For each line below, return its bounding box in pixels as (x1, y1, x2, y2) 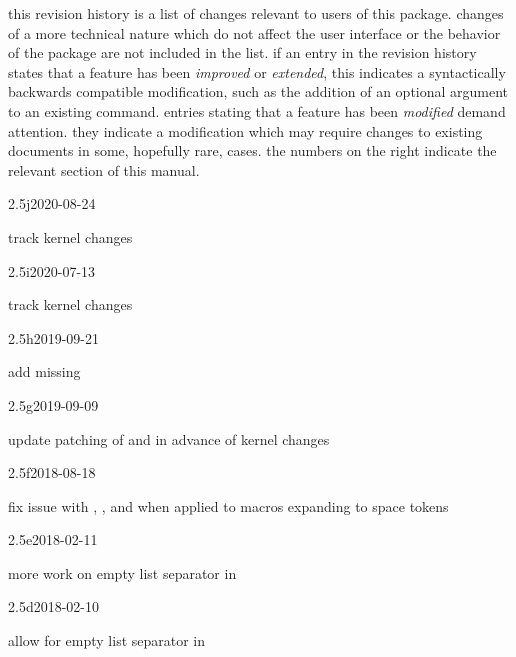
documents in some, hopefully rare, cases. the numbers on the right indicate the (8, 140, 497, 161)
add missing (8, 361, 81, 382)
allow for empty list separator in (8, 630, 206, 651)
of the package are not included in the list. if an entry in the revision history (8, 42, 477, 63)
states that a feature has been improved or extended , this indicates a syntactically (8, 61, 506, 82)
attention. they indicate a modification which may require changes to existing (8, 120, 483, 141)
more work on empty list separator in (8, 562, 237, 583)
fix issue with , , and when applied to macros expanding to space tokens (8, 495, 449, 516)
